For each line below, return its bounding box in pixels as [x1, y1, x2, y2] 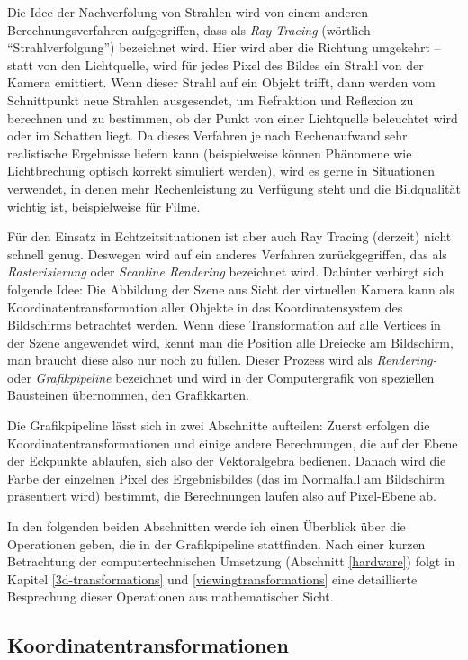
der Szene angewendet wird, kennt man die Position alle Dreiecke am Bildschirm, [7, 332, 454, 351]
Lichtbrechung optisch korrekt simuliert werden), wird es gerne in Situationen [7, 161, 436, 180]
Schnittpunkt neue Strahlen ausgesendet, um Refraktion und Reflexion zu [7, 90, 414, 109]
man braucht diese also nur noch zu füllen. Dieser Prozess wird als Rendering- [7, 350, 437, 369]
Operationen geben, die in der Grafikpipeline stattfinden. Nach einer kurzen [7, 534, 426, 553]
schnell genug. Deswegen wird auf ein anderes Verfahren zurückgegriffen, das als [7, 244, 447, 263]
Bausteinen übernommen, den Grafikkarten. [7, 385, 249, 404]
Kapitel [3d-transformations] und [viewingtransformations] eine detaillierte [7, 569, 418, 588]
